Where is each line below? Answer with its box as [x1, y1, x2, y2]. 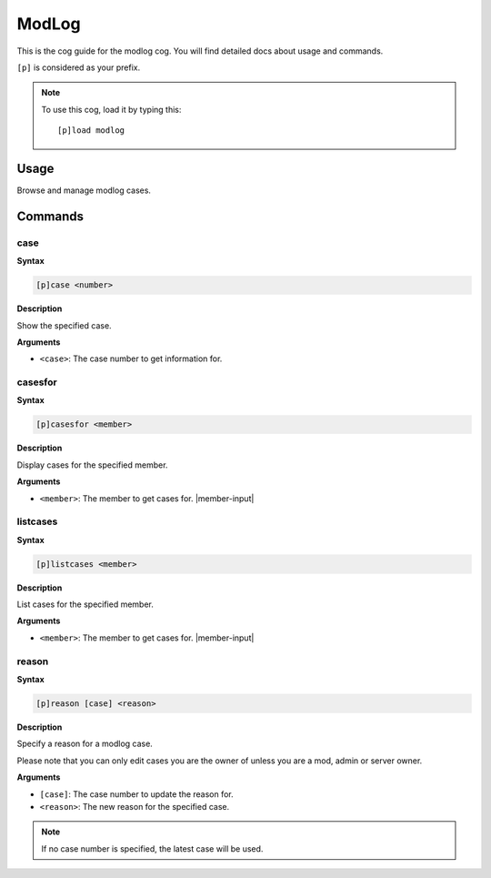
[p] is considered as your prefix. [16, 62, 141, 73]
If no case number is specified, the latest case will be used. [41, 843, 264, 854]
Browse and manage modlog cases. [16, 185, 152, 196]
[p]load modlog [57, 126, 125, 136]
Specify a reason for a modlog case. [16, 738, 154, 750]
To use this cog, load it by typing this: [41, 104, 182, 115]
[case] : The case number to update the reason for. [39, 788, 234, 800]
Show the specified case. [16, 319, 113, 331]
